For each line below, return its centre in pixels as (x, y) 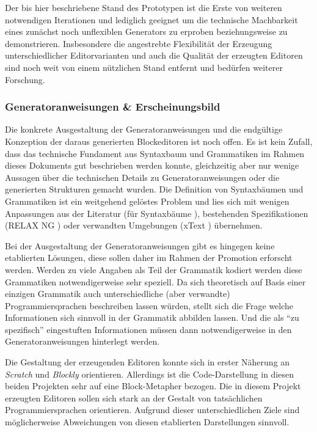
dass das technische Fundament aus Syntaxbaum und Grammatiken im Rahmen (155, 153)
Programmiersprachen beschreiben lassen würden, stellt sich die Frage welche (149, 305)
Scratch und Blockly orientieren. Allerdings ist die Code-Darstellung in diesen (149, 374)
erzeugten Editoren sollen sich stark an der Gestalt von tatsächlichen (134, 397)
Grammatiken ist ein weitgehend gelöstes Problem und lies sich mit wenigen (147, 201)
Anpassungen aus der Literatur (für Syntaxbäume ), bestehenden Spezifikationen (157, 213)
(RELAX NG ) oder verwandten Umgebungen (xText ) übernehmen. (134, 225)
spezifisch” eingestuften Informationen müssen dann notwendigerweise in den (148, 329)
